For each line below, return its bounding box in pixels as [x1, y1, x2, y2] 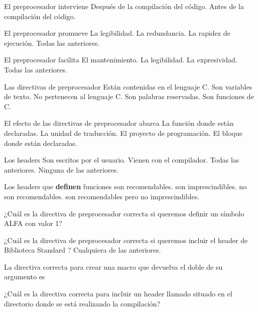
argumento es [4, 271, 45, 282]
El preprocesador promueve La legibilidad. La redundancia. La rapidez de [4, 28, 230, 38]
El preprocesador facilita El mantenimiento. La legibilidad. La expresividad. [4, 54, 237, 65]
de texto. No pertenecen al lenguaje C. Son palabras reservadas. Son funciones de [4, 91, 254, 102]
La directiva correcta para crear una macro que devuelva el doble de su [4, 261, 223, 272]
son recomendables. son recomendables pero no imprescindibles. [4, 191, 200, 201]
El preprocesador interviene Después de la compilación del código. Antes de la [4, 1, 244, 11]
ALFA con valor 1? [4, 218, 62, 228]
